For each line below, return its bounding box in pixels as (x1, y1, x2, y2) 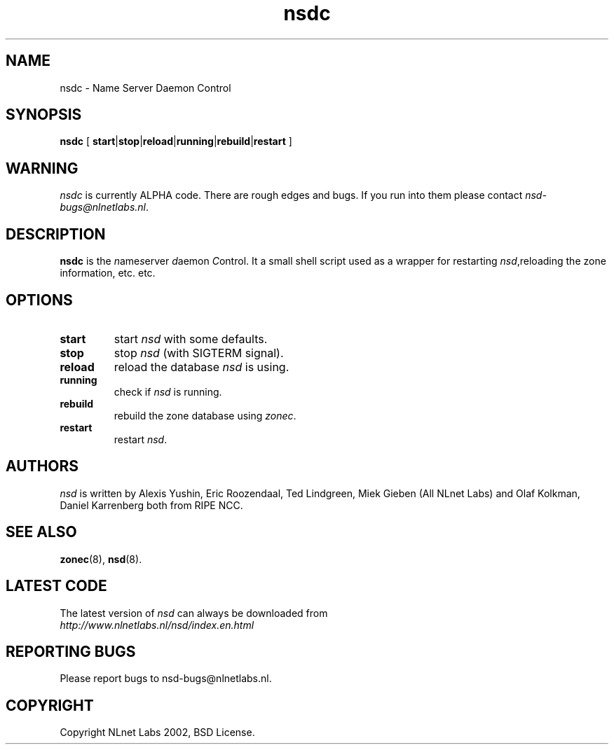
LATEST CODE (6, 577, 107, 595)
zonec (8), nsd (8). (60, 553, 142, 565)
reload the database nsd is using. (114, 359, 289, 374)
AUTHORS (6, 457, 79, 475)
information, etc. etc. (60, 267, 156, 279)
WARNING (6, 159, 79, 177)
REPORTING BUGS (6, 642, 136, 660)
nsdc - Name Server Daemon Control (60, 81, 231, 94)
